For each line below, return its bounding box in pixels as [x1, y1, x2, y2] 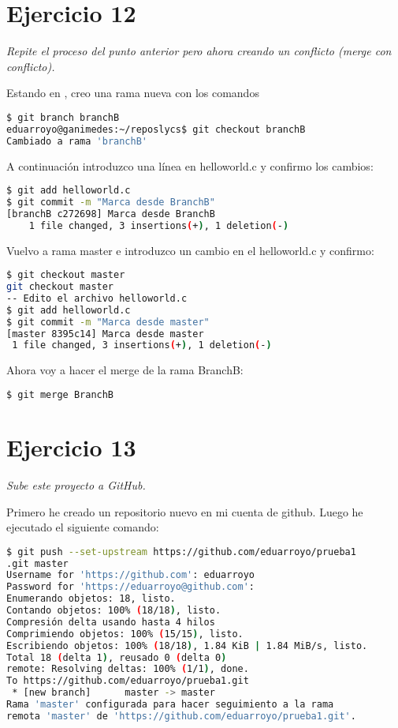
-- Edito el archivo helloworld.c [6, 292, 188, 304]
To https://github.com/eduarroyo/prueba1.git [6, 675, 249, 687]
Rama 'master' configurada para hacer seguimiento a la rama [6, 699, 334, 711]
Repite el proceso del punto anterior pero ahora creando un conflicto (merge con [6, 43, 392, 59]
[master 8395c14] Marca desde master [6, 328, 204, 340]
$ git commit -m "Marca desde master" [6, 316, 210, 328]
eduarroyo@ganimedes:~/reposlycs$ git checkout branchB [6, 123, 306, 135]
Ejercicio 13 [6, 431, 136, 463]
